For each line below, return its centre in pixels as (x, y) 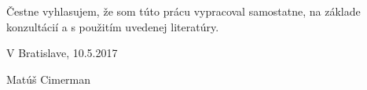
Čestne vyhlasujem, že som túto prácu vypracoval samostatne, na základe (183, 11)
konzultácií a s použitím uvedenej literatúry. (113, 26)
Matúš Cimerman (49, 79)
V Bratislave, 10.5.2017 (62, 53)
